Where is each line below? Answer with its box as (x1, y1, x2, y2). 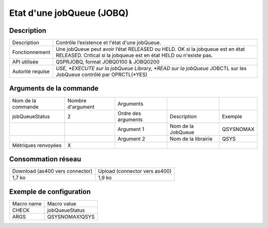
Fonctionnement (12, 49, 51, 56)
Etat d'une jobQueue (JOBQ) (9, 7, 129, 18)
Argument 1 (117, 126, 144, 133)
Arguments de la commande (9, 84, 99, 93)
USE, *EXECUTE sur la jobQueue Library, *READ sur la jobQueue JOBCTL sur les (56, 65, 247, 72)
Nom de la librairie (169, 135, 213, 142)
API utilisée (12, 59, 39, 66)
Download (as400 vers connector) (12, 168, 93, 175)
